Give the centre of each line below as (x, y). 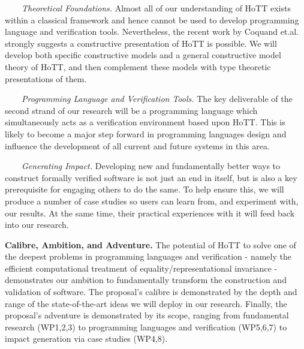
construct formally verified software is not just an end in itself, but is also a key (151, 177)
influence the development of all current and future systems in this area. (137, 145)
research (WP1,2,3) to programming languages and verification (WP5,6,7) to (146, 327)
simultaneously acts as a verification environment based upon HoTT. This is (145, 122)
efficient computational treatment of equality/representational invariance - (141, 268)
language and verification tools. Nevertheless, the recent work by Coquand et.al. (152, 31)
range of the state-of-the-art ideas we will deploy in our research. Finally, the (146, 303)
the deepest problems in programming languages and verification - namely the (148, 256)
